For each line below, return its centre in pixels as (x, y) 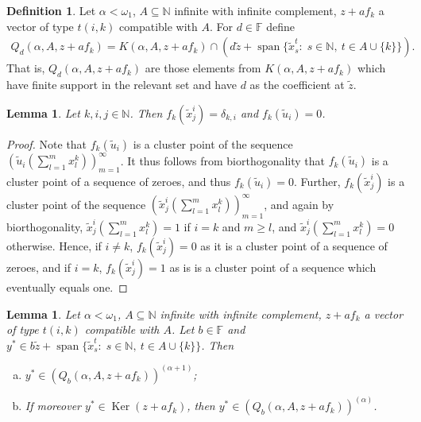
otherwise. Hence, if (54, 245)
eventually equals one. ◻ (67, 286)
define (281, 26)
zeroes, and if (39, 267)
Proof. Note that (47, 143)
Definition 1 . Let (51, 10)
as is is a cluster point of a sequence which (273, 267)
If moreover (53, 406)
